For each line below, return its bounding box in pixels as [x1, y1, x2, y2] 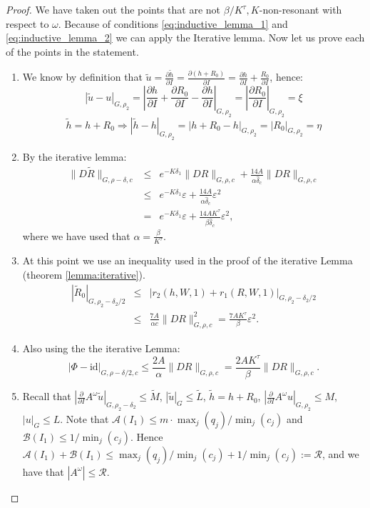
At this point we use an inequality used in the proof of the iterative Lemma [22, 253, 353, 268]
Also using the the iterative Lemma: [22, 340, 180, 355]
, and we [322, 446, 359, 461]
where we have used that [22, 228, 130, 243]
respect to [6, 16, 49, 31]
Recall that [22, 389, 71, 404]
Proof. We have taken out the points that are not [6, 2, 221, 16]
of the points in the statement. [6, 44, 139, 59]
